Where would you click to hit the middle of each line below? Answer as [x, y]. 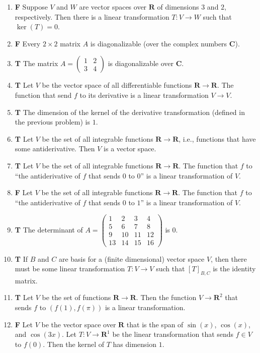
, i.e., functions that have [217, 138]
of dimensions [178, 7]
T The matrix [36, 63]
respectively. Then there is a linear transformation [92, 16]
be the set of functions [76, 297]
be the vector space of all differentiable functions [117, 85]
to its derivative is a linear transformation [144, 95]
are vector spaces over [113, 7]
